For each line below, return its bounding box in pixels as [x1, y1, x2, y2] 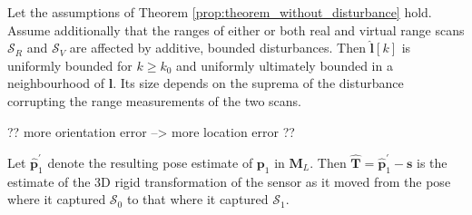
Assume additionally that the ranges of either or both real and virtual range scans [7, 20, 465, 39]
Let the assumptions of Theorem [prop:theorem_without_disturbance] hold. [7, 3, 432, 21]
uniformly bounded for [7, 55, 133, 74]
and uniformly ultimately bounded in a [176, 55, 393, 74]
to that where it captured [126, 190, 269, 209]
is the [417, 152, 447, 171]
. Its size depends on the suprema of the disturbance [113, 73, 404, 93]
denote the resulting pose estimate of [47, 152, 253, 171]
